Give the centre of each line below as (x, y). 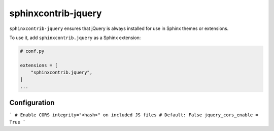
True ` (18, 122)
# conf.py (32, 51)
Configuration (32, 103)
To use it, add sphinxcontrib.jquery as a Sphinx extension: (75, 38)
